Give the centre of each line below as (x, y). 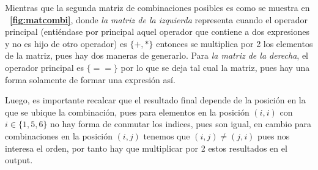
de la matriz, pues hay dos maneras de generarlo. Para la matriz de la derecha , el (157, 55)
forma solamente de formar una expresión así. (90, 79)
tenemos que (167, 135)
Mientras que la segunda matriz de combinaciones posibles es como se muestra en (157, 7)
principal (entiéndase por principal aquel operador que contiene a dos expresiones (157, 31)
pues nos (274, 135)
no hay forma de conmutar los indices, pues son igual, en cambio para (181, 124)
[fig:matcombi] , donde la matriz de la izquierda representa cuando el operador (159, 19)
